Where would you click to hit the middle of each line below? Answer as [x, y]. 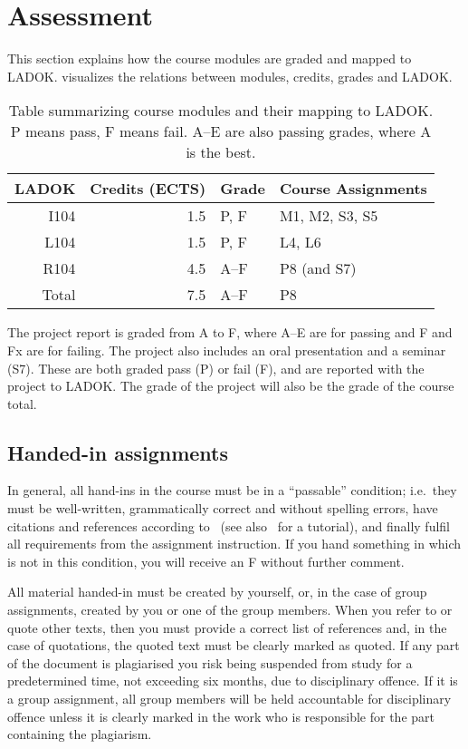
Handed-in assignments [118, 452]
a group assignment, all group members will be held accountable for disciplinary [229, 699]
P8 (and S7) [318, 268]
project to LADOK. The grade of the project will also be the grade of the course [231, 386]
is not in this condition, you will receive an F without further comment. [206, 561]
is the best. [221, 152]
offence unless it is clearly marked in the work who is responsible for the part [221, 716]
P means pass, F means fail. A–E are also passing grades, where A [221, 131]
